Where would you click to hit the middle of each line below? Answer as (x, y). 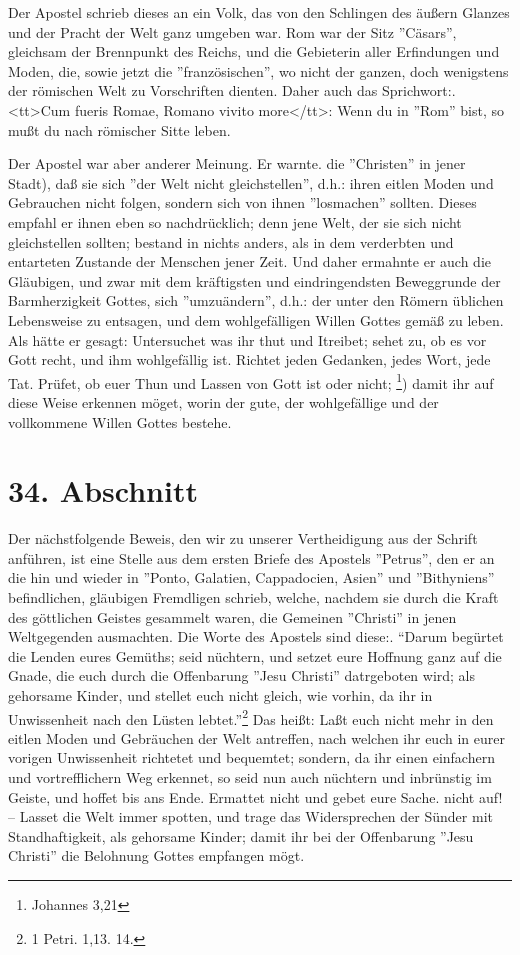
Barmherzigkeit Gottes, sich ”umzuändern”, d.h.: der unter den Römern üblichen (256, 300)
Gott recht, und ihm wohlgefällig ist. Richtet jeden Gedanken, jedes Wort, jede (249, 359)
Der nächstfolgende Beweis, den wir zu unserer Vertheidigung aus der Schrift (243, 538)
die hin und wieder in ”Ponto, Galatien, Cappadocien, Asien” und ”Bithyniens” (251, 577)
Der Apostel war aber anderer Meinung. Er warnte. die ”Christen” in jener (237, 163)
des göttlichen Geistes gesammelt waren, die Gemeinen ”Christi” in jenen (232, 616)
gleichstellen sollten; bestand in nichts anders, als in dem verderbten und (231, 241)
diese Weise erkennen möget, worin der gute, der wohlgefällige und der (223, 401)
